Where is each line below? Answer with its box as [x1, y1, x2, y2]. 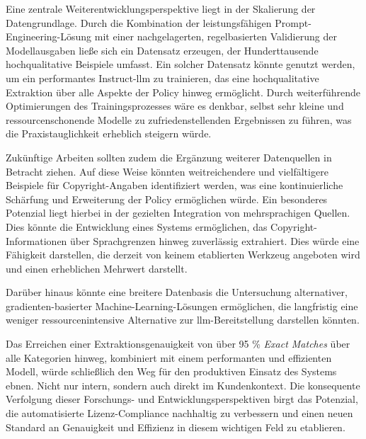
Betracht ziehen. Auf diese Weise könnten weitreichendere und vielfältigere [6, 164, 328, 178]
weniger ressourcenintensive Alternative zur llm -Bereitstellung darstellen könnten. [6, 312, 360, 327]
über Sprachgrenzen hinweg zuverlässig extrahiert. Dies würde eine [70, 233, 360, 248]
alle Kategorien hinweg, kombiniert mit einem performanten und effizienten [6, 350, 332, 365]
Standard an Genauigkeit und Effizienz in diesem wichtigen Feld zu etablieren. [6, 419, 345, 434]
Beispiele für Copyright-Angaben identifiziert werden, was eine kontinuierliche [6, 178, 343, 193]
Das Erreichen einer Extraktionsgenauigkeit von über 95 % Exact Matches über [6, 336, 350, 351]
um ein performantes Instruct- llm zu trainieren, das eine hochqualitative [6, 70, 319, 85]
